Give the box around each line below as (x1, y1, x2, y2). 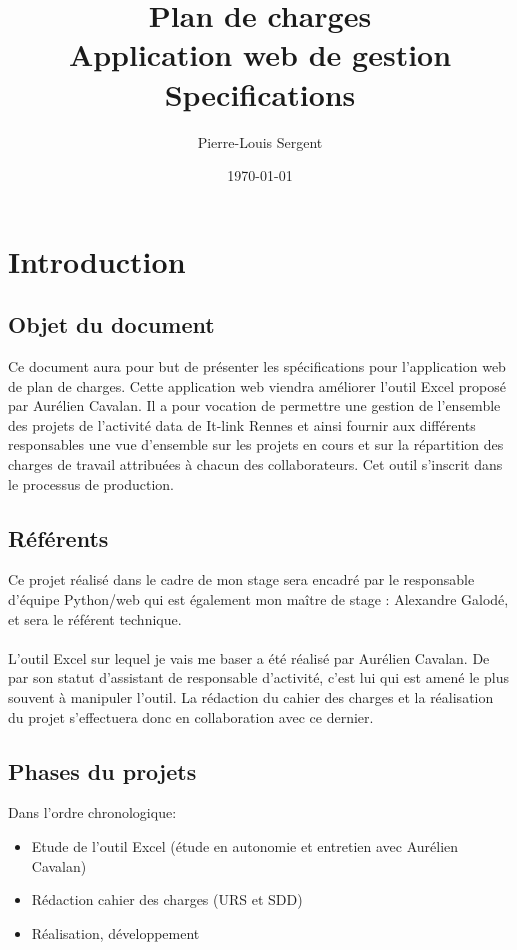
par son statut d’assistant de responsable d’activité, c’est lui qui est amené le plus (8, 667, 509, 688)
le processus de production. (8, 473, 174, 494)
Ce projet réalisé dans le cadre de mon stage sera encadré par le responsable (8, 569, 475, 590)
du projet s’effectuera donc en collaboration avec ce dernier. (8, 706, 374, 727)
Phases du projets (8, 755, 197, 786)
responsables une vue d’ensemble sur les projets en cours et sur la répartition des (8, 434, 504, 455)
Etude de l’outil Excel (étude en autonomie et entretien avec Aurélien (31, 835, 459, 856)
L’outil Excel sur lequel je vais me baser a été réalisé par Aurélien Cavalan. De (8, 647, 490, 668)
